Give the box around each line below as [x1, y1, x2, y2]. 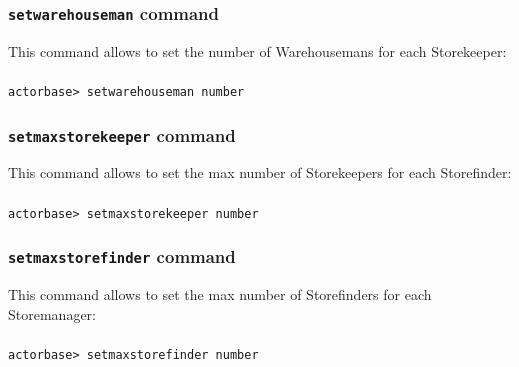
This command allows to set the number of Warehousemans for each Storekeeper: [8, 40, 507, 61]
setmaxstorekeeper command [8, 122, 236, 147]
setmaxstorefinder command [8, 244, 236, 269]
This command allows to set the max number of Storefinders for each [8, 284, 432, 305]
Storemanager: [8, 303, 96, 324]
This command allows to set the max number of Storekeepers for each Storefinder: [8, 162, 512, 183]
